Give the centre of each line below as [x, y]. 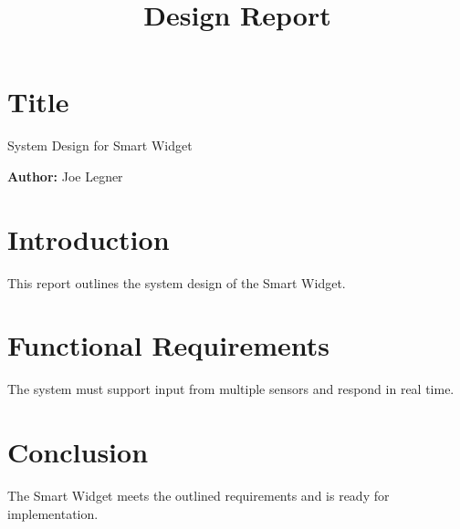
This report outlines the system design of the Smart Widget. [177, 282]
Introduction [89, 239]
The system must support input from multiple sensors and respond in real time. [231, 389]
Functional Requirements [168, 345]
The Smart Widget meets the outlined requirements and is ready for [199, 496]
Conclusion [78, 452]
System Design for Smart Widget [100, 145]
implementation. [53, 513]
